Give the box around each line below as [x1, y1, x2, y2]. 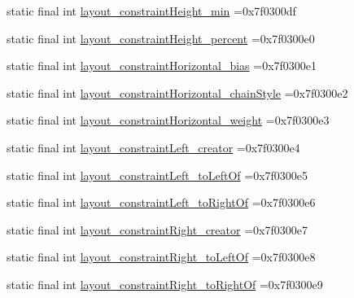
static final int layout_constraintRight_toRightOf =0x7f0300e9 [7, 275, 323, 292]
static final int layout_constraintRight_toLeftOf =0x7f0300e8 [7, 248, 316, 265]
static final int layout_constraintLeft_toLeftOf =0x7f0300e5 [7, 166, 308, 183]
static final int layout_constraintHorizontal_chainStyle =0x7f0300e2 [7, 84, 348, 101]
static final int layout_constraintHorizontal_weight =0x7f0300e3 [7, 112, 330, 129]
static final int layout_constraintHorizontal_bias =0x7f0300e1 [7, 57, 317, 74]
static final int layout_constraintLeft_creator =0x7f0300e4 [7, 138, 300, 156]
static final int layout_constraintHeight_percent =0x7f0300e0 [7, 29, 315, 46]
